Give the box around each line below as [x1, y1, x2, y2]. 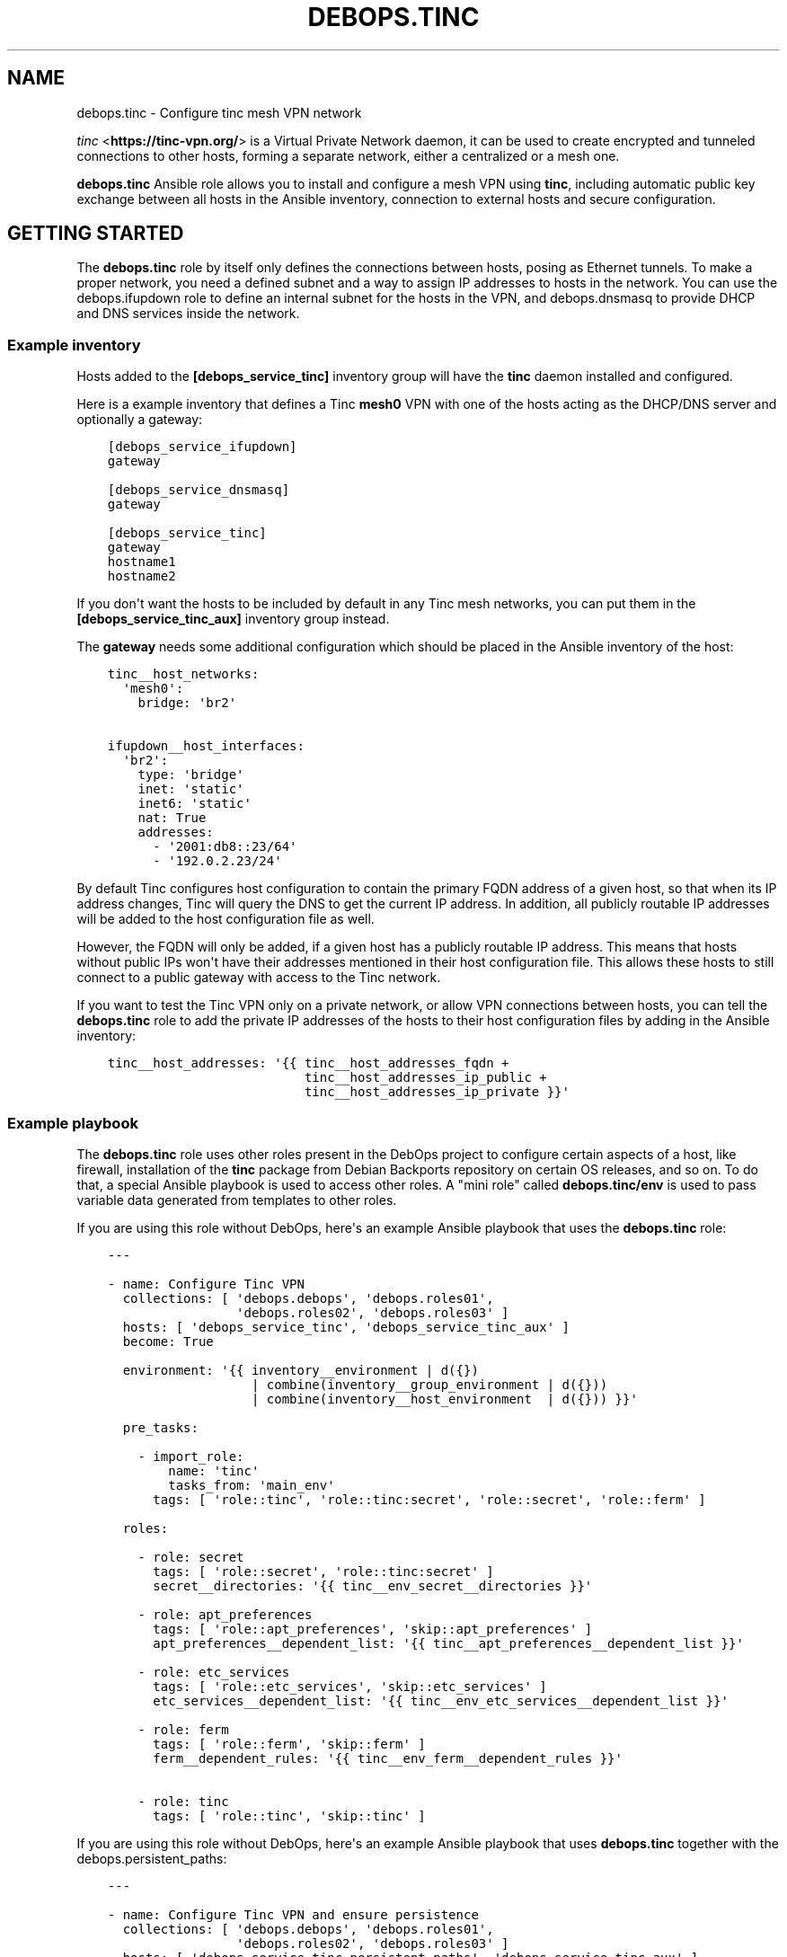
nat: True [137, 810, 207, 826]
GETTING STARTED [7, 222, 184, 245]
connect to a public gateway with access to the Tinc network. [76, 970, 441, 986]
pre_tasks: [122, 1420, 199, 1435]
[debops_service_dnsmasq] [107, 483, 290, 498]
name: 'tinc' [168, 1463, 260, 1478]
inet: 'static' [137, 782, 244, 797]
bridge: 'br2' [137, 695, 237, 711]
